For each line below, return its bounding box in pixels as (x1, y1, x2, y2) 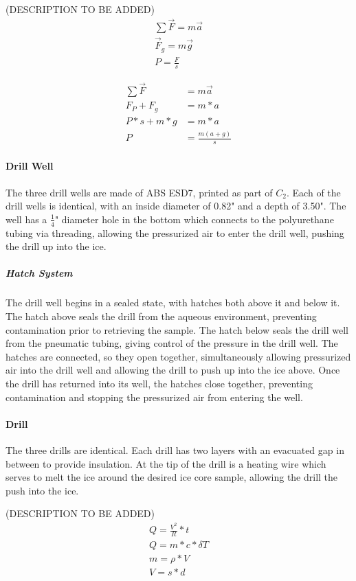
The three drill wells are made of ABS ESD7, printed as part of (5, 185, 273, 199)
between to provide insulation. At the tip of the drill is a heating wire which (5, 456, 326, 470)
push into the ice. (5, 483, 79, 497)
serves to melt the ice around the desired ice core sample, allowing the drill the (5, 470, 338, 484)
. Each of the (287, 185, 341, 199)
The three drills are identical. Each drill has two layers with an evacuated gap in (5, 442, 344, 457)
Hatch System (5, 266, 73, 280)
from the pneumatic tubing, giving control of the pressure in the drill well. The (5, 336, 338, 350)
